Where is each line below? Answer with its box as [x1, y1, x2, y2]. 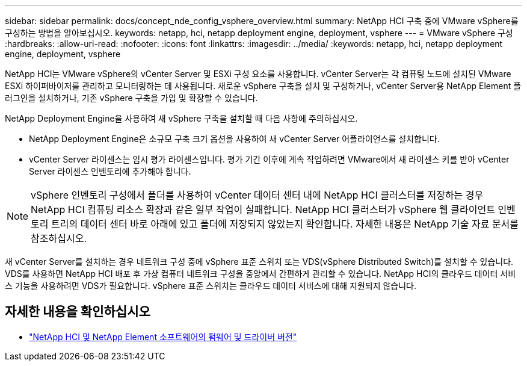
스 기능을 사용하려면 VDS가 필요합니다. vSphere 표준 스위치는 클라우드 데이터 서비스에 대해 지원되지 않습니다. [5, 281, 417, 291]
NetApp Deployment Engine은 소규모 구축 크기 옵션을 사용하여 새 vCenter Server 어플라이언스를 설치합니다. [29, 134, 440, 144]
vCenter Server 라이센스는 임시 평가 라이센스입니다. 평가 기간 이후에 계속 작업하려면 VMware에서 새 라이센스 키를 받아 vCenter [29, 154, 510, 164]
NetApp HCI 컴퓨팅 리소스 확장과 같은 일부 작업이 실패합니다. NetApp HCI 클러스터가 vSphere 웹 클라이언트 [31, 203, 495, 216]
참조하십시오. [31, 232, 87, 244]
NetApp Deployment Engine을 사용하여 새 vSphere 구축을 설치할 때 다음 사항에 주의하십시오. [5, 113, 358, 123]
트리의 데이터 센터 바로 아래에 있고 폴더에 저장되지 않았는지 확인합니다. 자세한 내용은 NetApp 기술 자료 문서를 [51, 218, 519, 230]
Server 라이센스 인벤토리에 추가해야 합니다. [29, 166, 191, 176]
